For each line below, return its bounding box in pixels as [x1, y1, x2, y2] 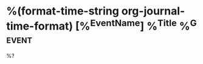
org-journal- [121, 4, 185, 18]
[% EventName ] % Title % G [75, 17, 197, 33]
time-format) [6, 19, 74, 33]
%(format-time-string [6, 4, 120, 18]
